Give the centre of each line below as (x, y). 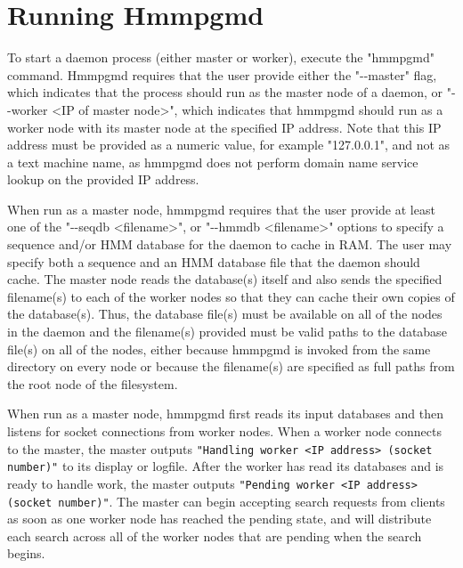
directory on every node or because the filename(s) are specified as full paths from (231, 366)
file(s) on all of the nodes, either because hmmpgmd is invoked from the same (219, 349)
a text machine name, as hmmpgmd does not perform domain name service (213, 162)
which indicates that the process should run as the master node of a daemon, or (225, 92)
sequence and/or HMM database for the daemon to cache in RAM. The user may (230, 244)
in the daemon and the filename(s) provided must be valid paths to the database (227, 332)
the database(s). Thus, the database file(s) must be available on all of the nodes (225, 314)
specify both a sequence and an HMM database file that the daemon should (214, 261)
